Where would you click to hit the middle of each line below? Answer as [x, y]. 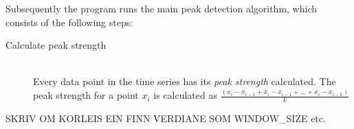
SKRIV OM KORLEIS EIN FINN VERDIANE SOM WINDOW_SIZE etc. [166, 118]
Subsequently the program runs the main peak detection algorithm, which [162, 8]
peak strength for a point [86, 95]
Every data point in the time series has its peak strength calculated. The [185, 81]
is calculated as [185, 95]
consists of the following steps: [69, 22]
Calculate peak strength [56, 45]
